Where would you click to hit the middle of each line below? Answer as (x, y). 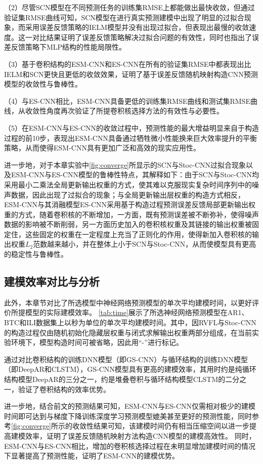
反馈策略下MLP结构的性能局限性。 (69, 47)
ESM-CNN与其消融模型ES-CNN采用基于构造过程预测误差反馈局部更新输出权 (130, 204)
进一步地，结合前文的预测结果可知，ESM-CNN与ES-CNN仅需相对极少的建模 (130, 406)
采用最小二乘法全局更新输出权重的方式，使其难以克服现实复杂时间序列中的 (128, 184)
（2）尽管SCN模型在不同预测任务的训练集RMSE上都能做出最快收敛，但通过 (129, 7)
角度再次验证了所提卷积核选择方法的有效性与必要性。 (135, 111)
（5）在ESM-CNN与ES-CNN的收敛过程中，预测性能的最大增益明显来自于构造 (132, 127)
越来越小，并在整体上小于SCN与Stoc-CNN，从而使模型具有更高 (152, 244)
